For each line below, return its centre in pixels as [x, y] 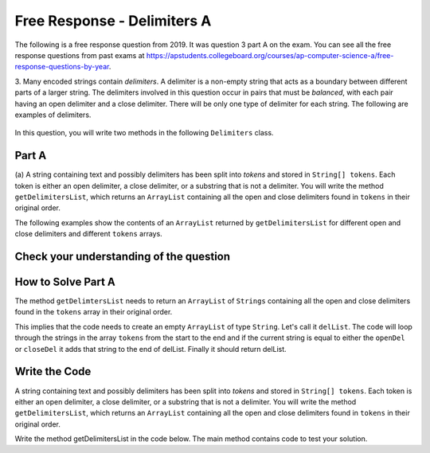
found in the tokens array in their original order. [94, 312]
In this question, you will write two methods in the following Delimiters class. [144, 133]
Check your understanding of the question [123, 256]
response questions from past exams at [80, 55]
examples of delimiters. [53, 115]
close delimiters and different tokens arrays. [88, 234]
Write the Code [53, 371]
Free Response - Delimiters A [113, 21]
